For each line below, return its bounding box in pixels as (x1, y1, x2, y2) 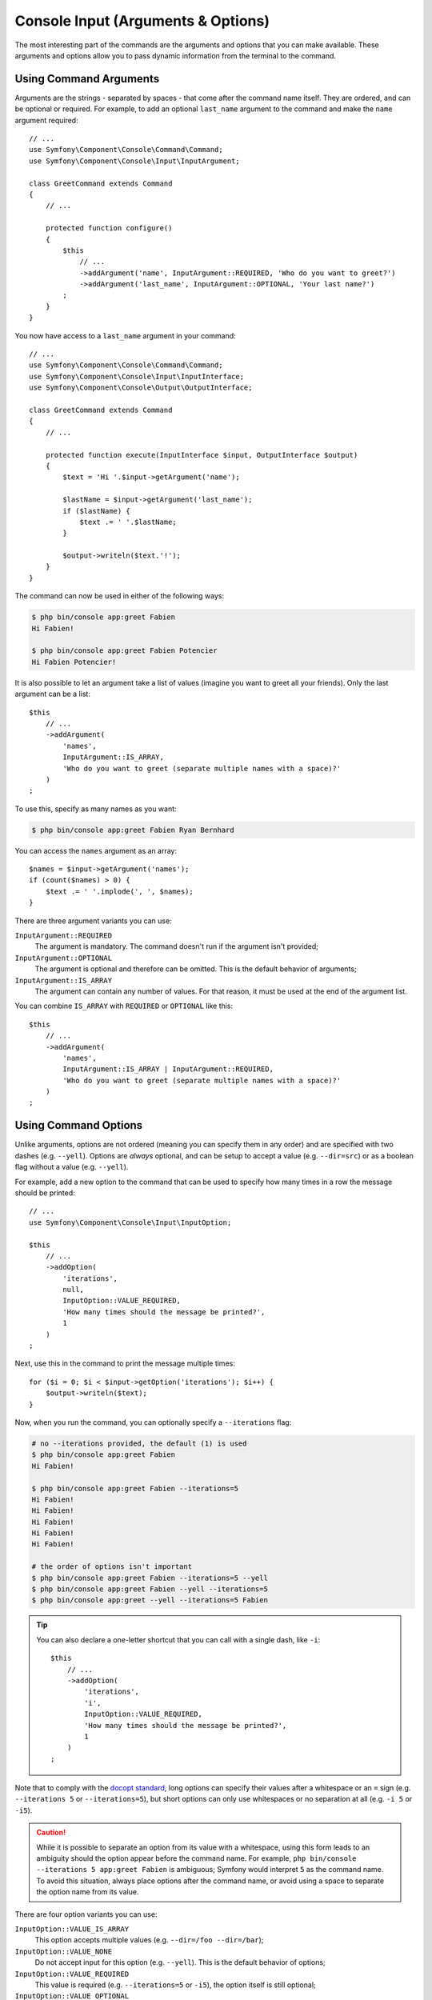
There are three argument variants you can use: (14, 916, 172, 926)
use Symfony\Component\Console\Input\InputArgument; (29, 156, 240, 166)
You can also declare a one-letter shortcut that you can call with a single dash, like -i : (36, 1634, 321, 1644)
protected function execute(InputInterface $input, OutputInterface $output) (45, 450, 358, 459)
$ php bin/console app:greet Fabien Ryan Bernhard (31, 825, 235, 834)
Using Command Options (14, 1118, 143, 1132)
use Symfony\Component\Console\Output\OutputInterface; (29, 383, 253, 392)
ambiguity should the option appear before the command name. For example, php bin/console (36, 1854, 357, 1863)
